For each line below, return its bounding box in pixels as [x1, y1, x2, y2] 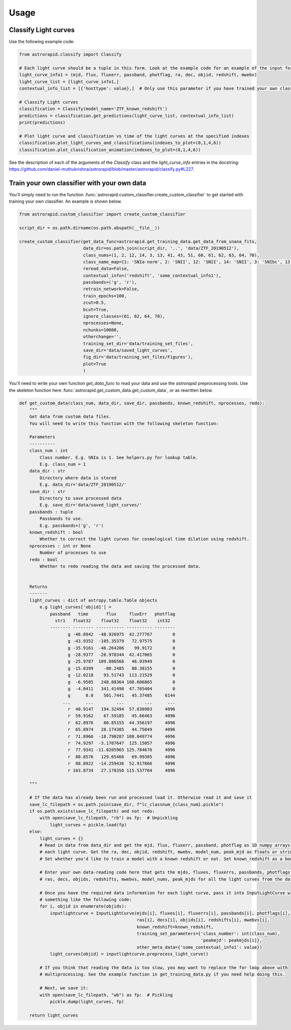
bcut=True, [83, 307, 109, 312]
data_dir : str [29, 468, 65, 474]
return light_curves [29, 1013, 79, 1018]
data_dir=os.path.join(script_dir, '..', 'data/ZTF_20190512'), [83, 245, 240, 251]
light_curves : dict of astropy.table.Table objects [29, 597, 158, 603]
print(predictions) [19, 120, 65, 125]
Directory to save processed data [39, 495, 122, 501]
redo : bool [29, 557, 58, 562]
